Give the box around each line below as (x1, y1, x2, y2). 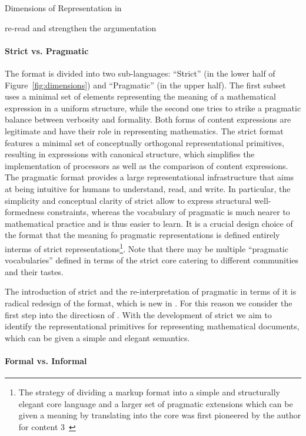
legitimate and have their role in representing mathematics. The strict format (5, 124, 284, 137)
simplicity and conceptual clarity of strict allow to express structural (5, 194, 252, 206)
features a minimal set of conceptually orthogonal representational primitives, (5, 136, 284, 148)
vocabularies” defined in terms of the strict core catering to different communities (5, 254, 299, 266)
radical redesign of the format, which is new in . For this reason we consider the (5, 296, 292, 309)
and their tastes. (5, 265, 64, 278)
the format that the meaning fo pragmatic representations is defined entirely (5, 229, 280, 241)
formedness (5, 206, 45, 218)
